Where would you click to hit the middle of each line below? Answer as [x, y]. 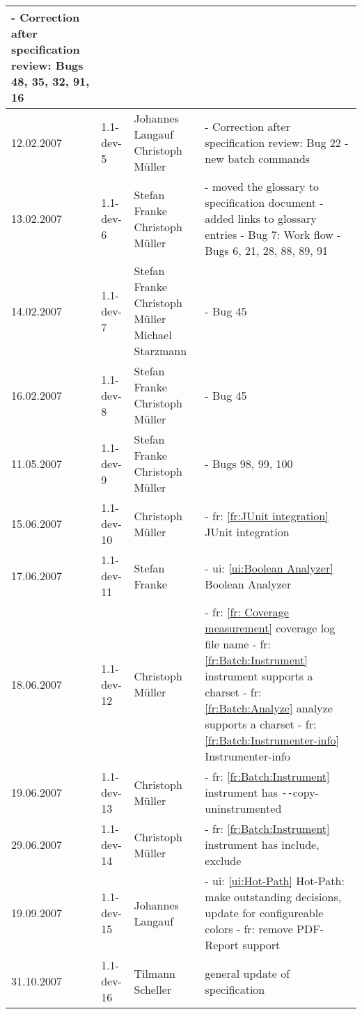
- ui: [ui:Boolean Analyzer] [269, 568]
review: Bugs [47, 65]
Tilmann [155, 973]
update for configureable [264, 913]
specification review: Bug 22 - [277, 142]
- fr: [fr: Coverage [247, 612]
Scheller [153, 989]
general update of [247, 973]
